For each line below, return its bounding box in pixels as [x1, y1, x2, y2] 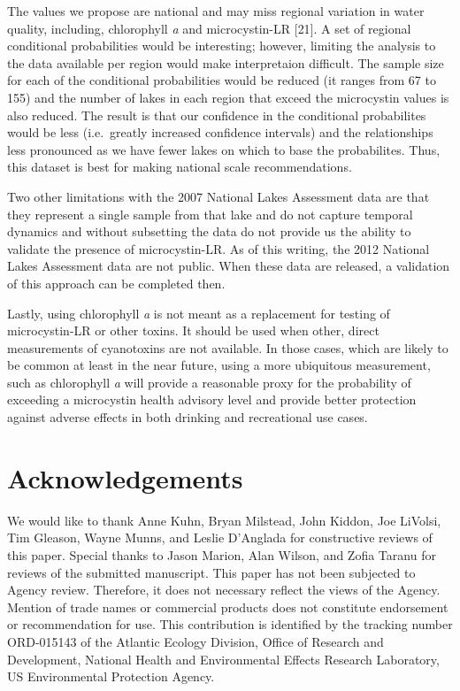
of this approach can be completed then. [7, 273, 226, 292]
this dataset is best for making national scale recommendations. [7, 157, 352, 176]
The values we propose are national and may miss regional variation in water [7, 2, 425, 19]
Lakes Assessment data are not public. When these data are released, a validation [7, 257, 450, 275]
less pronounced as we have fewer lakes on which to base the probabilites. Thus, [7, 140, 441, 158]
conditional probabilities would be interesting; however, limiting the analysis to [7, 36, 436, 55]
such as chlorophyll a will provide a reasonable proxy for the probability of [7, 372, 411, 391]
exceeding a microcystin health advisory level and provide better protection [7, 390, 417, 409]
